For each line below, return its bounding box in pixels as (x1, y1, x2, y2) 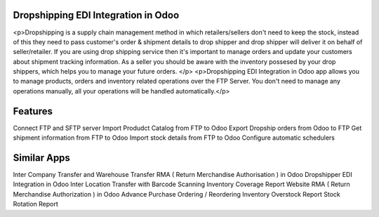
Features (13, 105, 53, 117)
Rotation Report (13, 200, 59, 209)
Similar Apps (13, 152, 70, 164)
